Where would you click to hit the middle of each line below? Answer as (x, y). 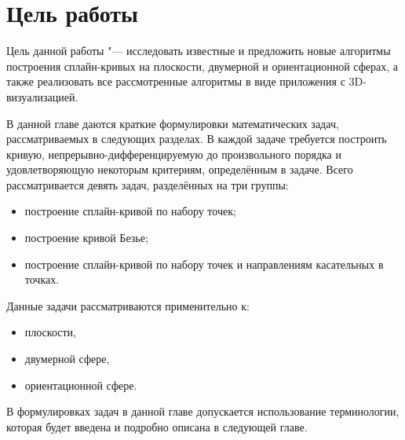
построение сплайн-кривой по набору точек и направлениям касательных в (204, 264)
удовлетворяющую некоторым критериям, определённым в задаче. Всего (180, 169)
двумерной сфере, (67, 359)
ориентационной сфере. (81, 385)
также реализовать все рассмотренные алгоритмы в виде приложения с (176, 81)
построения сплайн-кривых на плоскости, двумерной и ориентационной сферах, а (202, 66)
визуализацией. (42, 96)
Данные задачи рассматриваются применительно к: (128, 305)
